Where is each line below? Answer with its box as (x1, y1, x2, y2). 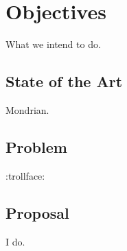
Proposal (5, 202, 69, 223)
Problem (5, 136, 67, 157)
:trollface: (5, 168, 45, 182)
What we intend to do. (5, 37, 101, 51)
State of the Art (5, 71, 123, 92)
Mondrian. (5, 102, 49, 117)
